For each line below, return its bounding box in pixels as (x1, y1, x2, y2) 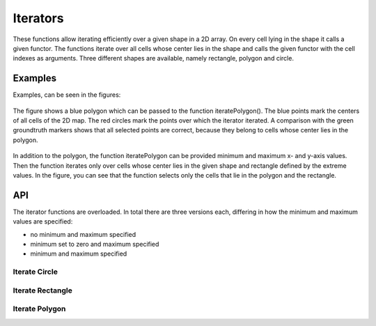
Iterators (13, 10, 64, 26)
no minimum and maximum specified (30, 230, 136, 238)
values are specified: (13, 217, 73, 226)
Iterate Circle (13, 267, 58, 277)
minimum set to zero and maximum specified (30, 240, 159, 249)
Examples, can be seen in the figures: (13, 91, 121, 99)
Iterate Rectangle (13, 286, 72, 295)
